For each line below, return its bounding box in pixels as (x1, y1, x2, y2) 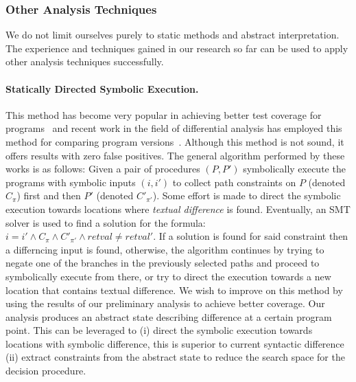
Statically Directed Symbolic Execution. (5, 81, 199, 95)
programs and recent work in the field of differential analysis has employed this (5, 121, 342, 135)
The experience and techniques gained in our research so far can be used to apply (5, 41, 348, 55)
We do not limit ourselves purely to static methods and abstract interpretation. (5, 27, 340, 42)
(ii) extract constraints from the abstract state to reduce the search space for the (5, 350, 345, 364)
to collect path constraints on (172, 175, 296, 189)
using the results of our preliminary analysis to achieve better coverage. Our (5, 296, 325, 311)
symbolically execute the (243, 161, 346, 176)
